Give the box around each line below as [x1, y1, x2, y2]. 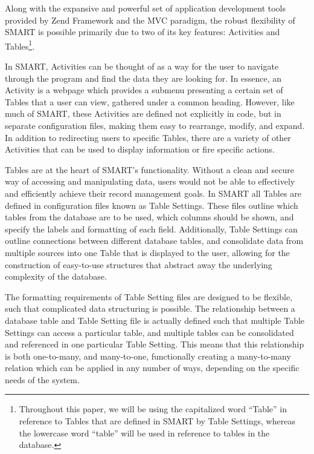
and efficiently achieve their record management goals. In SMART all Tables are [5, 186, 301, 199]
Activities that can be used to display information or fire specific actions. [5, 143, 275, 156]
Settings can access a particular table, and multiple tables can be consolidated [5, 326, 294, 338]
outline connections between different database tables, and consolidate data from [5, 234, 304, 247]
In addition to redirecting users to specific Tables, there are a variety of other [5, 131, 291, 143]
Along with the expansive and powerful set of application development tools [5, 2, 286, 14]
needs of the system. [5, 373, 80, 386]
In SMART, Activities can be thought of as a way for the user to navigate [5, 60, 279, 73]
